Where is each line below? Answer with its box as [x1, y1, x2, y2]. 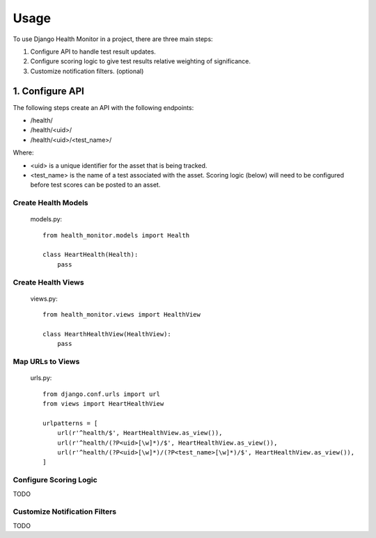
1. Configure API [13, 85, 85, 97]
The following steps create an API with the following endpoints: [13, 103, 194, 111]
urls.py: [30, 374, 52, 382]
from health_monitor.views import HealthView [42, 310, 201, 319]
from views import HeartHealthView [42, 400, 164, 408]
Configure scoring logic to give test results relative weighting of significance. [30, 57, 251, 65]
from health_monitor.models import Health [42, 231, 190, 239]
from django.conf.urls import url [42, 390, 160, 398]
